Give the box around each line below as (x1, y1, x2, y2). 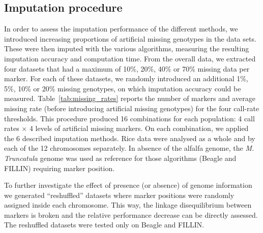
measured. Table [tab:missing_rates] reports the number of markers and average (4, 93, 255, 104)
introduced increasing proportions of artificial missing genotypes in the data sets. (4, 33, 256, 44)
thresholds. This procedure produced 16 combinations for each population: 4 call (4, 113, 255, 123)
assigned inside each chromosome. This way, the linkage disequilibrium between (4, 199, 252, 210)
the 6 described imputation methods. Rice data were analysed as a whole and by (4, 132, 255, 143)
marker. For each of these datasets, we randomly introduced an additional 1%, (4, 73, 248, 84)
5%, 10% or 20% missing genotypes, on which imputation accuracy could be (4, 83, 241, 93)
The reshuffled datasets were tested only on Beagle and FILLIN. (4, 219, 204, 230)
